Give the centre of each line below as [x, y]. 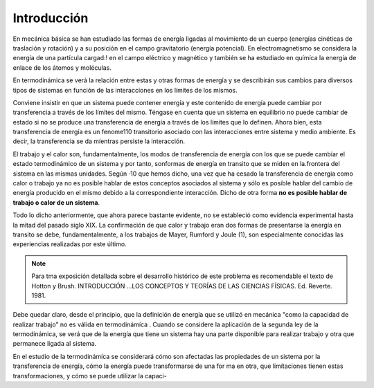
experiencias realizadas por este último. [70, 244]
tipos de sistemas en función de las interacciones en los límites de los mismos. [125, 90]
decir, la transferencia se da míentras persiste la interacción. [99, 141]
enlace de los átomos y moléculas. [62, 67]
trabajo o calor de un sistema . [56, 202]
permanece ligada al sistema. [55, 344]
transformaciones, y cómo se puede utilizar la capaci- [90, 376]
